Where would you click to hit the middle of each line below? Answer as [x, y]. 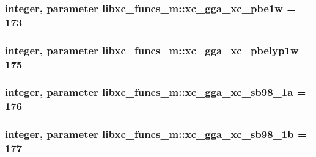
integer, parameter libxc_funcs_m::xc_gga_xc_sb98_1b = [156, 134]
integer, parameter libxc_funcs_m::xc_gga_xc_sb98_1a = [156, 92]
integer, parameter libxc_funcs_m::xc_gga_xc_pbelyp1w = [158, 50]
